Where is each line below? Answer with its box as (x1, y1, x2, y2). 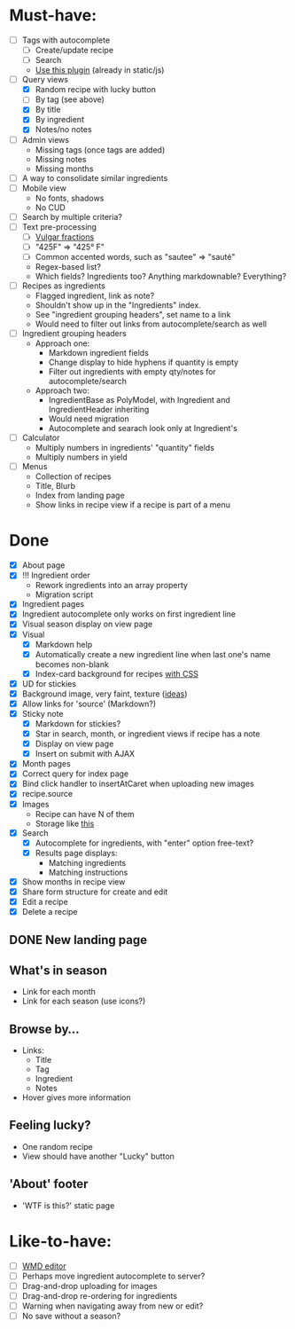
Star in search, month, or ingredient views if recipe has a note (35, 728, 260, 739)
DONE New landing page (9, 932, 148, 948)
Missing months (35, 163, 94, 174)
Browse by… (9, 1021, 80, 1036)
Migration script (35, 589, 94, 600)
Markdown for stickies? (35, 719, 121, 728)
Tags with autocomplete (21, 35, 111, 45)
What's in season (9, 963, 108, 978)
